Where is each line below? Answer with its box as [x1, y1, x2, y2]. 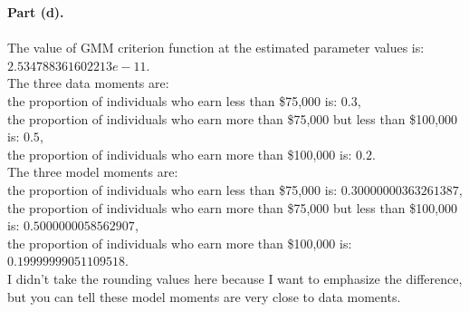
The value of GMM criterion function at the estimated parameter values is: [7, 38, 425, 57]
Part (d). [7, 3, 64, 21]
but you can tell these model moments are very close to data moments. [7, 287, 401, 306]
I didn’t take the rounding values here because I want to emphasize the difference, [7, 268, 463, 288]
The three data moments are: [7, 73, 169, 93]
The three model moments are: [7, 162, 178, 181]
